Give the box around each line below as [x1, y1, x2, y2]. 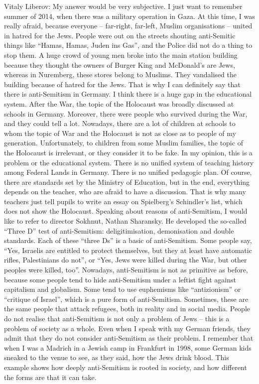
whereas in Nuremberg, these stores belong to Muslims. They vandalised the [4, 69, 237, 80]
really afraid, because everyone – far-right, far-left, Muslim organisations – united [4, 20, 253, 31]
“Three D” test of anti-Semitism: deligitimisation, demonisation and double [4, 225, 234, 236]
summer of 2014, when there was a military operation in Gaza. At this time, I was [4, 10, 255, 21]
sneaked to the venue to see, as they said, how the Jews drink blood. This [4, 352, 229, 363]
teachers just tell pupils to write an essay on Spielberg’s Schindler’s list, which [4, 196, 243, 206]
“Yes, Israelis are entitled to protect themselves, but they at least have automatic [4, 245, 252, 255]
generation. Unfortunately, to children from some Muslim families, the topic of [4, 137, 243, 148]
